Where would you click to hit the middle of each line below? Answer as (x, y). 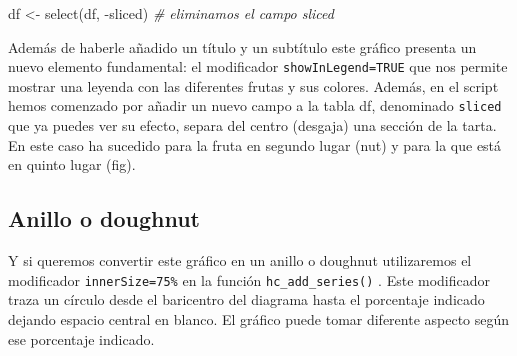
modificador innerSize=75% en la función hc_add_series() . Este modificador (249, 279)
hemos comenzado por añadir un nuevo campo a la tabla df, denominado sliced (255, 105)
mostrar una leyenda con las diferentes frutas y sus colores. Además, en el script (253, 85)
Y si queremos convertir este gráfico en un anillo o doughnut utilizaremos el (240, 260)
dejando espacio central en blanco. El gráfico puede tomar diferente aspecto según (259, 318)
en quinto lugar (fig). (72, 164)
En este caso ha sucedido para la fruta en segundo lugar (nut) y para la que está (255, 144)
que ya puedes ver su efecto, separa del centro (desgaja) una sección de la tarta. (252, 125)
